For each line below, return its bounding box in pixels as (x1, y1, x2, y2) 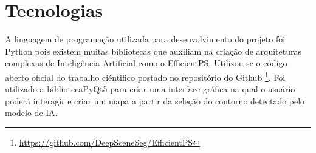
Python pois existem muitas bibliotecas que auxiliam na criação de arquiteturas (5, 44, 301, 57)
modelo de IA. (5, 106, 58, 119)
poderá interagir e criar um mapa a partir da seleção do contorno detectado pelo (5, 94, 305, 107)
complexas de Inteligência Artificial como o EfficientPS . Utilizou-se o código (5, 56, 287, 69)
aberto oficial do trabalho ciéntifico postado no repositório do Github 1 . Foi (5, 69, 286, 83)
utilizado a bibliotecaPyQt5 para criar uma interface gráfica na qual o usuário (5, 83, 295, 95)
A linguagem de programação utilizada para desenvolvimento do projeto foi (5, 33, 286, 46)
